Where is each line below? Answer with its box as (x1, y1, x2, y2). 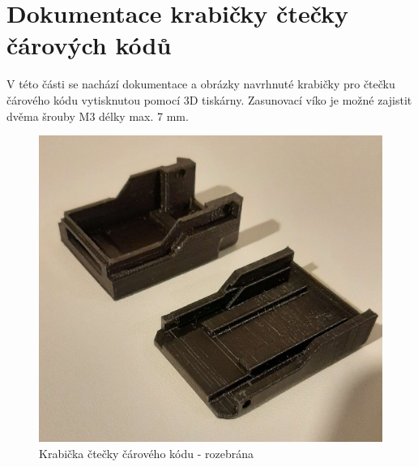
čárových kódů (6, 28, 172, 62)
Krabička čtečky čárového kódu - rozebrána (39, 444, 254, 461)
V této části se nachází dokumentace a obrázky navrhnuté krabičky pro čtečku (6, 75, 395, 92)
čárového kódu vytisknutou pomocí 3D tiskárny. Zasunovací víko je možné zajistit (6, 91, 412, 108)
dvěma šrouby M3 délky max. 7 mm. (6, 107, 189, 124)
